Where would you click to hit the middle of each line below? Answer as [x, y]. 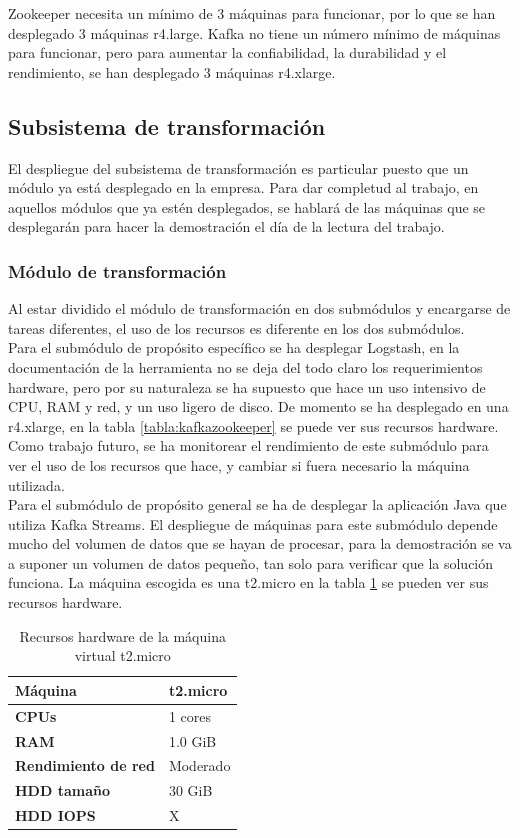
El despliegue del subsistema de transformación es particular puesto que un [238, 167]
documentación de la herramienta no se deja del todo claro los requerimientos [245, 366]
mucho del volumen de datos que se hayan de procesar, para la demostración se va [260, 543]
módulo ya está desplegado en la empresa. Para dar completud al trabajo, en [243, 187]
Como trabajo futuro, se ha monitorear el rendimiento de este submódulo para [248, 445]
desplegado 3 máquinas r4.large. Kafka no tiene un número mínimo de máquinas [254, 32]
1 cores [189, 715]
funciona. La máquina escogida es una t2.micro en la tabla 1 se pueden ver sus [248, 582]
